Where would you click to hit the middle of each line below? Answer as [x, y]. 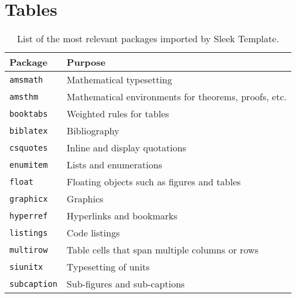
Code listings [93, 233]
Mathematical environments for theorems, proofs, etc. [176, 97]
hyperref [29, 216]
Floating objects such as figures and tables [154, 182]
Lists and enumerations [114, 165]
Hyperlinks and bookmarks [122, 216]
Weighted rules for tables [118, 114]
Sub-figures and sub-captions [126, 284]
